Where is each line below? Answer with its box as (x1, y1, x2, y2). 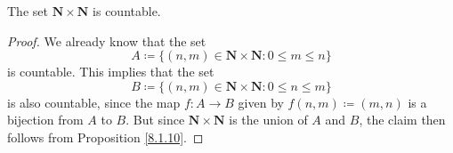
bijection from (7, 110, 84, 129)
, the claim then (359, 110, 446, 129)
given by (238, 93, 284, 111)
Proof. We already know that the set (7, 31, 206, 50)
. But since (125, 110, 185, 129)
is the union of (229, 110, 308, 129)
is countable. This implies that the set (7, 62, 214, 81)
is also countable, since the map (7, 93, 181, 111)
